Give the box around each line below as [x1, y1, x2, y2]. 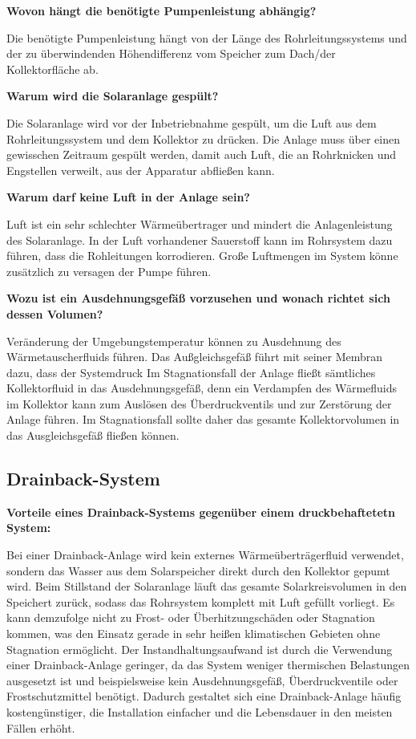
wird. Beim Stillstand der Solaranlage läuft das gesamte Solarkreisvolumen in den [6, 578, 407, 595]
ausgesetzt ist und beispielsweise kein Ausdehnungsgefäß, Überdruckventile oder [6, 672, 398, 688]
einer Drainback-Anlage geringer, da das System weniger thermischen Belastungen [6, 656, 410, 673]
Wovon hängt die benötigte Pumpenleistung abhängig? [6, 2, 317, 18]
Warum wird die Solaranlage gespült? [6, 87, 219, 104]
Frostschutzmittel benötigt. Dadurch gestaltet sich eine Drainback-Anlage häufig [6, 688, 402, 704]
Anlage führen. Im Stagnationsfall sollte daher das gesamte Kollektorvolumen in [6, 411, 400, 428]
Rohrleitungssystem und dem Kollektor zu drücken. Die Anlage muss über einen [6, 130, 400, 147]
